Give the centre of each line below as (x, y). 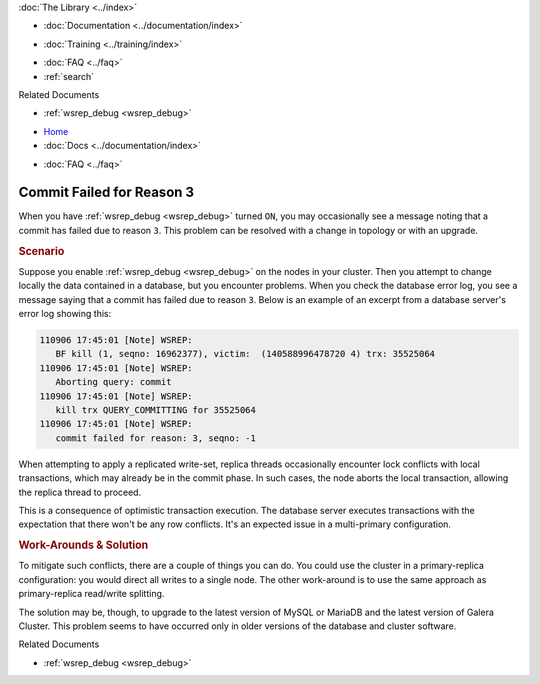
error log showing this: (65, 314)
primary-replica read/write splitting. (91, 594)
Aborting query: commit (113, 382)
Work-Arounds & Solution (83, 545)
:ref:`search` (69, 76)
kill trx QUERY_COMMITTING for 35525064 (156, 409)
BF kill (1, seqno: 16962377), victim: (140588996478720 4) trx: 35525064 (245, 354)
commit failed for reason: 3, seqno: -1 (156, 438)
